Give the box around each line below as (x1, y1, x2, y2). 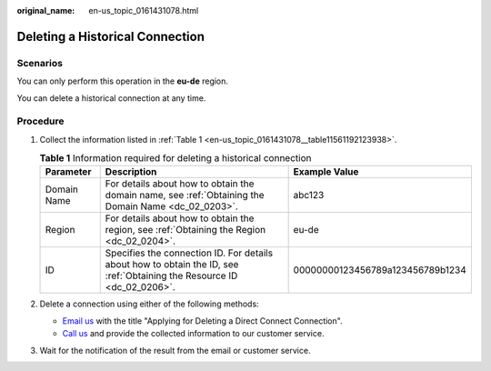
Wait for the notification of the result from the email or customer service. (39, 345, 311, 356)
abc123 (293, 189, 325, 202)
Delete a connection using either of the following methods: (39, 298, 259, 309)
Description (105, 165, 157, 178)
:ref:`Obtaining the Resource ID (105, 269, 238, 282)
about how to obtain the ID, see (105, 258, 239, 271)
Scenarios (16, 56, 64, 69)
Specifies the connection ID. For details (105, 246, 273, 259)
